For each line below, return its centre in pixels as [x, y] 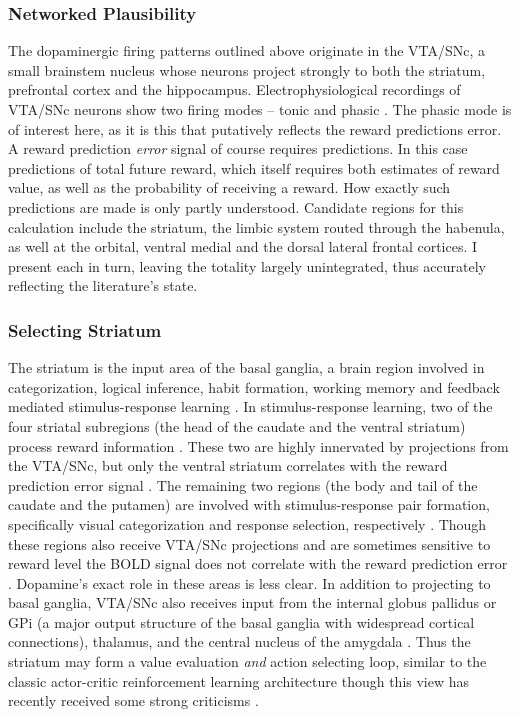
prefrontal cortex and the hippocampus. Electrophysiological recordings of [234, 89]
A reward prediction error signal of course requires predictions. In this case [238, 148]
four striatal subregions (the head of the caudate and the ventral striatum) [237, 425]
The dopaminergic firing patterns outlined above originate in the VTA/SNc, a [247, 50]
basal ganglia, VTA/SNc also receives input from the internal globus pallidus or [252, 602]
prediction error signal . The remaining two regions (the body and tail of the [243, 484]
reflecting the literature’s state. [103, 285]
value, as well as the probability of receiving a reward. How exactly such [229, 187]
